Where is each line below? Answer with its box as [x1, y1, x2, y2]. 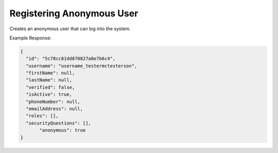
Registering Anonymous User [9, 8, 138, 19]
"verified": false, [26, 84, 75, 90]
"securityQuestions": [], [26, 120, 91, 126]
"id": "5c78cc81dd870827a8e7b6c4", [26, 56, 116, 61]
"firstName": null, [26, 70, 75, 76]
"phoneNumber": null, [26, 99, 81, 104]
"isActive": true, [26, 92, 72, 97]
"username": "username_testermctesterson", [26, 63, 137, 69]
